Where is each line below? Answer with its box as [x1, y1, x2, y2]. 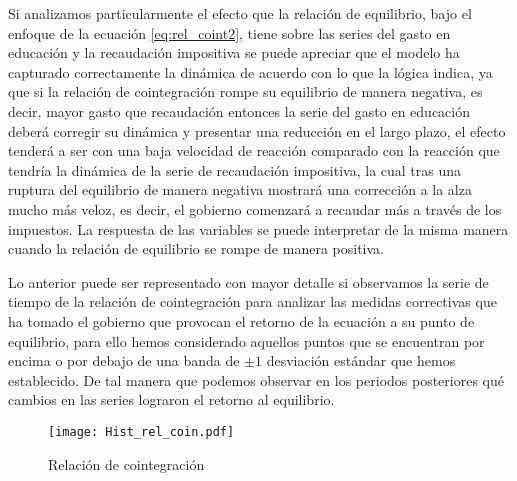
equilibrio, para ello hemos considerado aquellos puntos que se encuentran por [8, 330, 485, 351]
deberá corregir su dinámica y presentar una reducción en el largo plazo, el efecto [8, 120, 506, 141]
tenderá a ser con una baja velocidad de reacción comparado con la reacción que [8, 140, 500, 161]
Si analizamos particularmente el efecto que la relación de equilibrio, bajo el [8, 3, 472, 23]
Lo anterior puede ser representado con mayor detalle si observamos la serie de [8, 271, 489, 292]
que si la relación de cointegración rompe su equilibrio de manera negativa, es [8, 81, 483, 102]
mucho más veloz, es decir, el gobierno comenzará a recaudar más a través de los [8, 198, 502, 219]
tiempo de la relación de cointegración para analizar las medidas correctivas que [8, 291, 497, 312]
